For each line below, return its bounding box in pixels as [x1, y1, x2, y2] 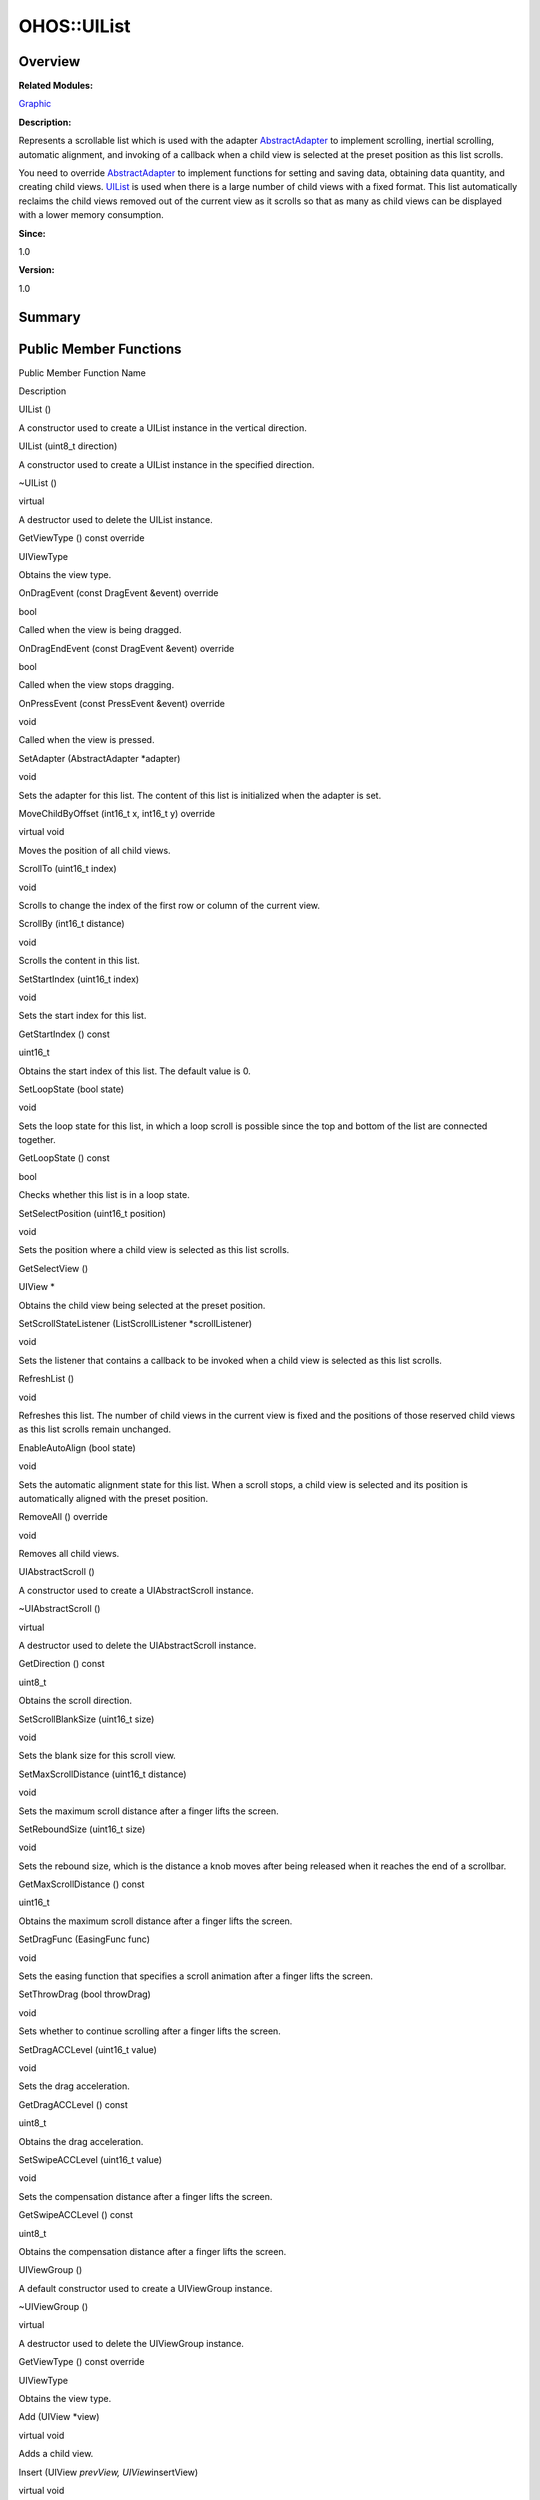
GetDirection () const [18, 1658, 105, 1670]
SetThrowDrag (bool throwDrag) [18, 1988, 152, 2000]
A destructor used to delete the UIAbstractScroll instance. [18, 1640, 257, 1652]
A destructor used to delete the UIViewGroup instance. [18, 2337, 245, 2349]
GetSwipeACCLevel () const [18, 2209, 134, 2221]
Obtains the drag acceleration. [18, 2135, 144, 2147]
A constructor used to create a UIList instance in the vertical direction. [18, 421, 307, 434]
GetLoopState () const [18, 1152, 110, 1164]
